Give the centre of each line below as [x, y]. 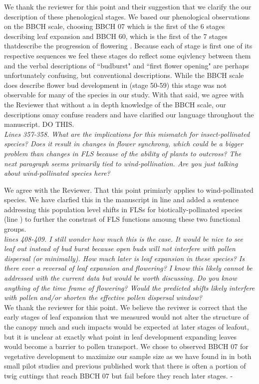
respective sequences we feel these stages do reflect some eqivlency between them [128, 55]
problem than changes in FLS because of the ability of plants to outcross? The [123, 153]
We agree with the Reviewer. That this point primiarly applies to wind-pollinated [129, 190]
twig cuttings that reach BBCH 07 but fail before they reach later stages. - [119, 375]
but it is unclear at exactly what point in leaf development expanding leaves [121, 336]
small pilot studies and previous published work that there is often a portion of [125, 366]
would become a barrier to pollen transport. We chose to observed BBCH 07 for [126, 346]
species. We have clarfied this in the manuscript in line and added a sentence [122, 199]
